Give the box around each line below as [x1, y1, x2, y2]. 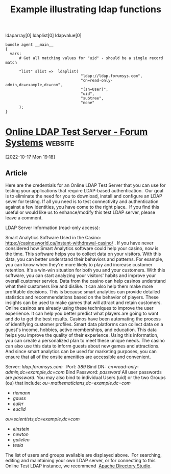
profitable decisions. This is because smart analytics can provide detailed [5, 288, 160, 294]
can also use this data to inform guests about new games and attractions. [5, 343, 160, 349]
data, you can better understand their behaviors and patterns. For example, [5, 256, 163, 262]
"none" [81, 101, 95, 106]
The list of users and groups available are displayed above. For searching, [5, 452, 162, 458]
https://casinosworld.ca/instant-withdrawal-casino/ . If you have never [5, 240, 154, 246]
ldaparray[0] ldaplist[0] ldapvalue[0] [5, 32, 82, 39]
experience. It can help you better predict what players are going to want [5, 310, 159, 316]
